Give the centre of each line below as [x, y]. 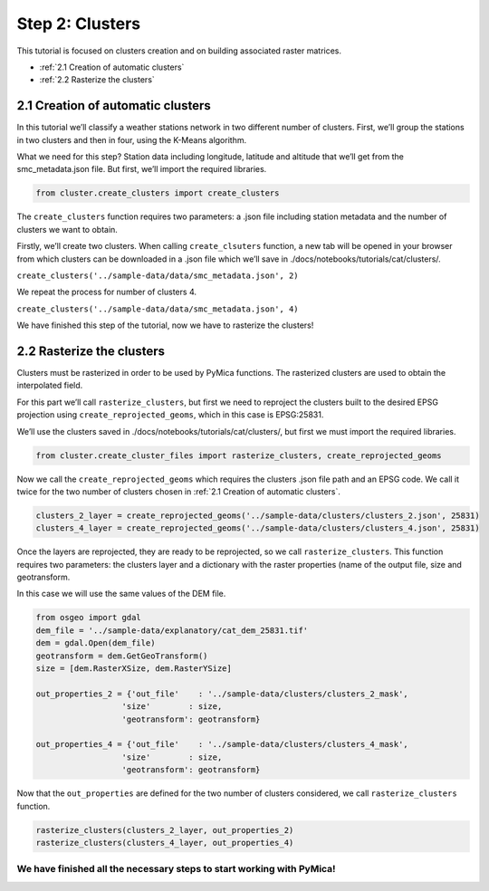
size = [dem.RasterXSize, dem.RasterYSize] [134, 669]
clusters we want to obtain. [67, 229]
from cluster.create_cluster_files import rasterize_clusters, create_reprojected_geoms [239, 455]
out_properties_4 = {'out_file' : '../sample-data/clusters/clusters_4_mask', [222, 744]
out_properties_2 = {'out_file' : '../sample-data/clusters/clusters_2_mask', [222, 694]
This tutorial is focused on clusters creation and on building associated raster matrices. [179, 51]
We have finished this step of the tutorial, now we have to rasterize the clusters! [165, 325]
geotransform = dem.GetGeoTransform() [122, 656]
